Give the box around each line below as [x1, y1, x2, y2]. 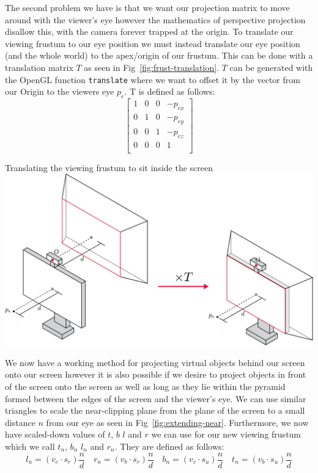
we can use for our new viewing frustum [151, 428, 301, 441]
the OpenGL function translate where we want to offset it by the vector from [5, 73, 300, 86]
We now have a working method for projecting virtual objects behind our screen [5, 356, 305, 369]
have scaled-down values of [5, 428, 105, 441]
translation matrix [5, 61, 73, 73]
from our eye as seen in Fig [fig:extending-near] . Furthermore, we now [46, 416, 309, 428]
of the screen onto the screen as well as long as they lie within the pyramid [5, 380, 286, 392]
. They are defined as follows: [114, 439, 224, 452]
